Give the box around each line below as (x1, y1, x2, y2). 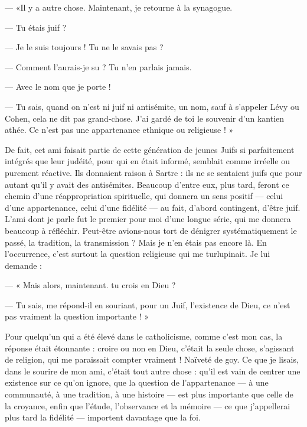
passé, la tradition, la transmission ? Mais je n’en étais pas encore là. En (5, 236, 267, 248)
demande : (5, 259, 42, 271)
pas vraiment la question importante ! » (5, 310, 149, 322)
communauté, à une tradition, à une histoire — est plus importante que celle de (5, 388, 293, 400)
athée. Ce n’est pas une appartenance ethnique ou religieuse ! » (5, 123, 234, 136)
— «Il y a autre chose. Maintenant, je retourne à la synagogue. (5, 1, 233, 13)
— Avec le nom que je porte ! (5, 80, 111, 93)
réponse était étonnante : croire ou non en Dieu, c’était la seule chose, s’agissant (5, 341, 295, 354)
